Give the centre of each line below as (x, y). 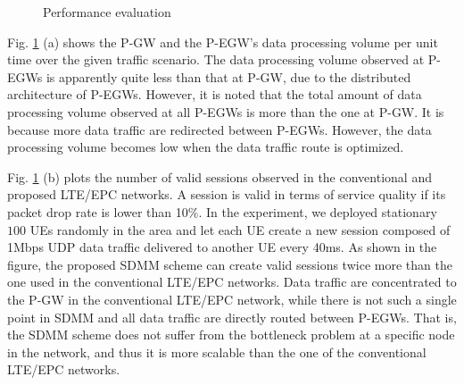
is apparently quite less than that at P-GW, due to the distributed (228, 76)
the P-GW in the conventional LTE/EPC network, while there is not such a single (232, 299)
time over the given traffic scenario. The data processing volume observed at (216, 59)
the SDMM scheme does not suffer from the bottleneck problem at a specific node (231, 335)
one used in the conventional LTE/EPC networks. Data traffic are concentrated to (232, 282)
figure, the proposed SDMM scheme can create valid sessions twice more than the (230, 264)
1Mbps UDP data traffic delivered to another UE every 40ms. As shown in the (222, 247)
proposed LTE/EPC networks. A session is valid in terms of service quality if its (227, 194)
